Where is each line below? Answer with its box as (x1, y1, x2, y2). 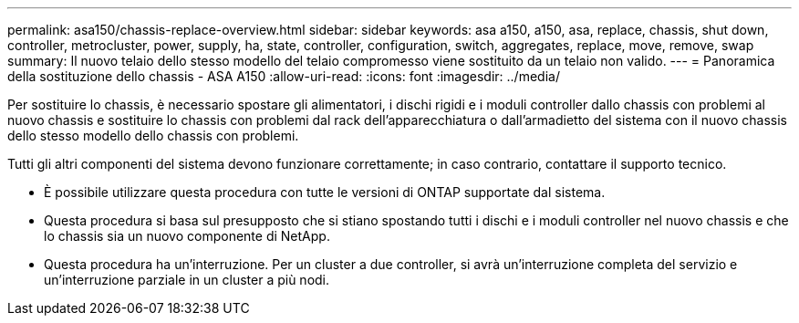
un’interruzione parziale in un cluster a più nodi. (44, 272, 330, 287)
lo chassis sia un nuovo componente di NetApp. (44, 228, 330, 244)
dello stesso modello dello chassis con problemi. (7, 128, 299, 143)
